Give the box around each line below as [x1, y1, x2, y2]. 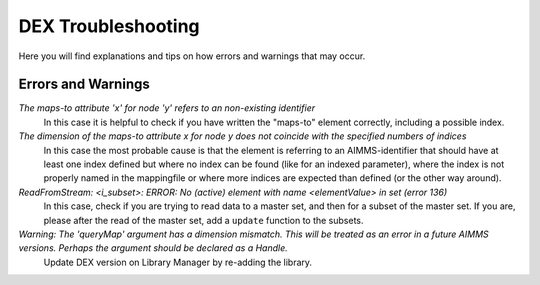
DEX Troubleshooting [18, 15, 200, 37]
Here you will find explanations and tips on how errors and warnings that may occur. [18, 50, 366, 62]
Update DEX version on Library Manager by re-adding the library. [43, 256, 313, 268]
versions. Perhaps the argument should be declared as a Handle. [18, 242, 289, 254]
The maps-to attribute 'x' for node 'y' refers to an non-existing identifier [18, 102, 315, 114]
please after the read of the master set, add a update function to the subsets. [43, 214, 364, 226]
